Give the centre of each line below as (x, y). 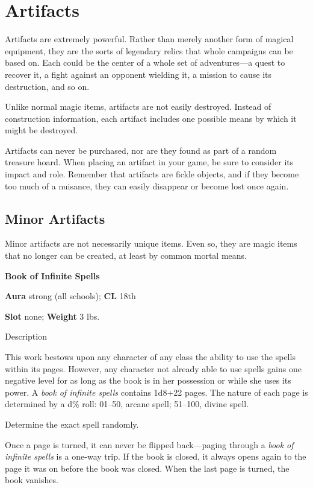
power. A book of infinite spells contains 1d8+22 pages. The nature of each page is (156, 392)
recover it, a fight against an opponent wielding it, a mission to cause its (138, 74)
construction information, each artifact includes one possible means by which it (151, 118)
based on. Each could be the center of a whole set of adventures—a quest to (145, 62)
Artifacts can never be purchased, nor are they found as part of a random (141, 150)
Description (26, 336)
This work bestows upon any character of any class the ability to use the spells (150, 357)
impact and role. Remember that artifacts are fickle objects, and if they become (152, 174)
